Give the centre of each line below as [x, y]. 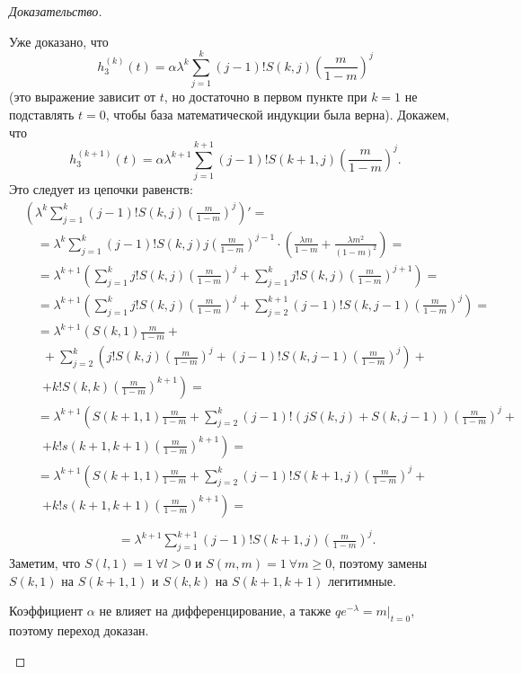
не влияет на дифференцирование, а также [215, 611]
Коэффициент [46, 611]
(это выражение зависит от [83, 97]
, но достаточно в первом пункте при [265, 97]
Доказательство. [56, 11]
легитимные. [362, 580]
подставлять [42, 114]
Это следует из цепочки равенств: [101, 189]
